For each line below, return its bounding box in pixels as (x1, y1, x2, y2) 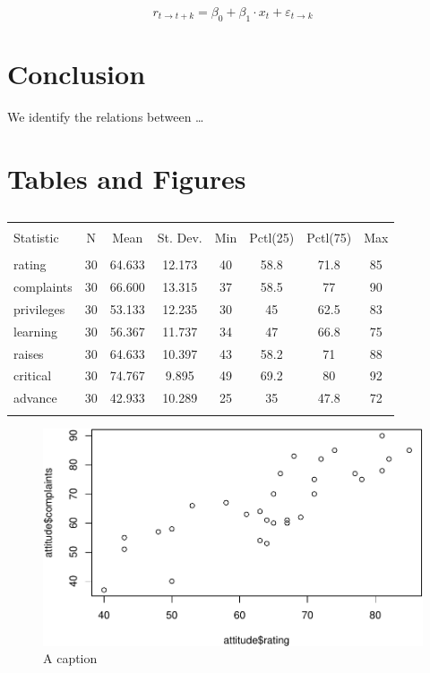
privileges (13, 299, 65, 318)
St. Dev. (157, 228, 202, 247)
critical (13, 366, 52, 385)
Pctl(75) (306, 228, 352, 247)
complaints (13, 277, 73, 296)
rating (13, 255, 47, 274)
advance (13, 388, 57, 407)
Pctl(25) (249, 228, 295, 247)
